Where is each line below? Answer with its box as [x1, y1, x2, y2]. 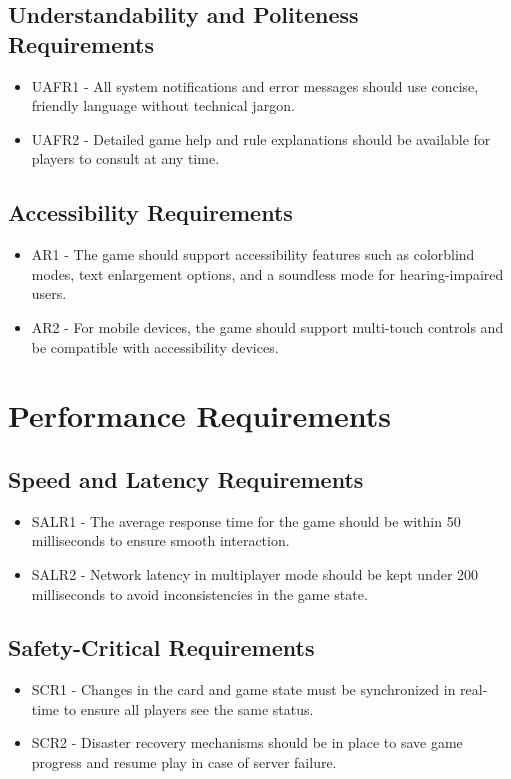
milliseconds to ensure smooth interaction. [31, 530, 290, 551]
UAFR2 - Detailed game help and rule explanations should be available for [31, 128, 491, 149]
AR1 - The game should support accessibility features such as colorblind [31, 244, 475, 265]
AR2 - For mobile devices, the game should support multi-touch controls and [31, 316, 504, 337]
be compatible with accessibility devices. [31, 336, 279, 357]
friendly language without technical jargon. [31, 95, 295, 116]
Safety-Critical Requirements [8, 632, 315, 663]
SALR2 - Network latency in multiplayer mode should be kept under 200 [31, 563, 479, 584]
